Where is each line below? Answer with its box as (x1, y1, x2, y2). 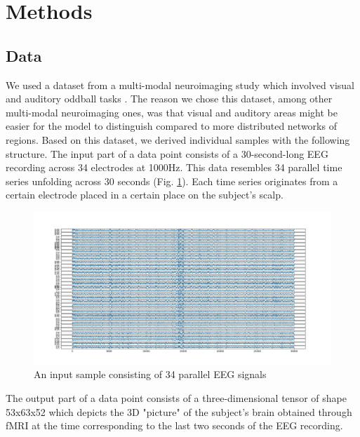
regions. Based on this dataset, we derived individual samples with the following (6, 132, 350, 147)
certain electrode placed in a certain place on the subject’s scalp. (6, 187, 284, 202)
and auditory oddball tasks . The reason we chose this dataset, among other (6, 91, 333, 106)
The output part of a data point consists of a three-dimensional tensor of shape (6, 390, 347, 405)
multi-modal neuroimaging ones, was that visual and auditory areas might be (6, 105, 338, 119)
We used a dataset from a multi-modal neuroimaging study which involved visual (6, 77, 355, 92)
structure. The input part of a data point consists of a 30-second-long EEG (6, 146, 328, 161)
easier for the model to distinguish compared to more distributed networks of (6, 119, 337, 133)
